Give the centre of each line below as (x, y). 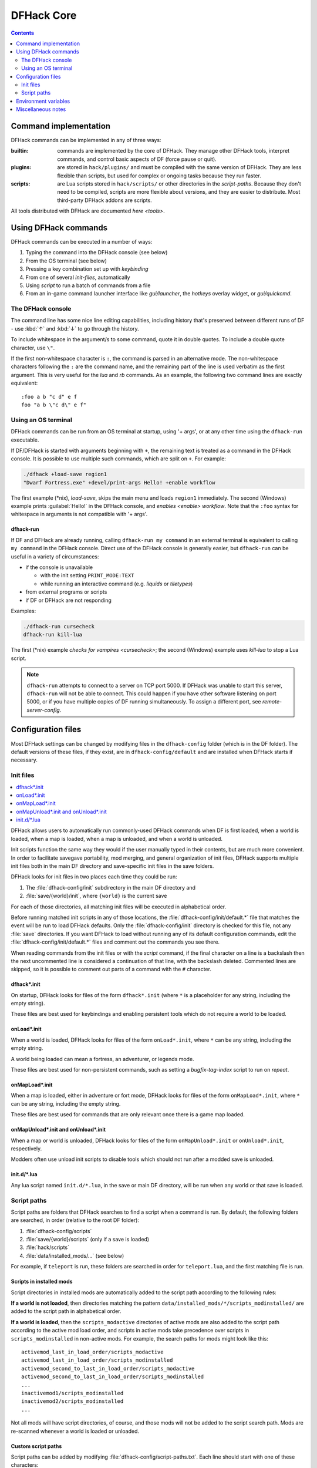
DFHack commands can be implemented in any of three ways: (86, 140)
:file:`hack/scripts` (48, 1247)
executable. (25, 440)
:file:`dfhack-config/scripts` (59, 1231)
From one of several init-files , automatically (78, 277)
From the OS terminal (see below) (66, 261)
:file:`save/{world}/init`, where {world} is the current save (96, 896)
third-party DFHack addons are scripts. (104, 200)
